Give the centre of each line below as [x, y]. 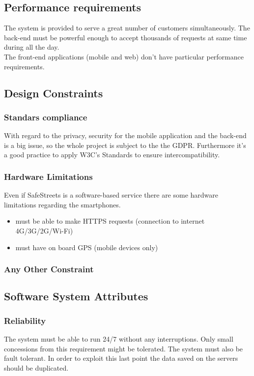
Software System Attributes [76, 296]
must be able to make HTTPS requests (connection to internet [110, 221]
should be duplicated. [36, 367]
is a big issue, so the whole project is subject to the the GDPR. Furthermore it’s [125, 145]
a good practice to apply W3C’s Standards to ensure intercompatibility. [112, 155]
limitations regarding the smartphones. [62, 204]
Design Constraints [54, 93]
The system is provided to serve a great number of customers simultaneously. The [127, 28]
